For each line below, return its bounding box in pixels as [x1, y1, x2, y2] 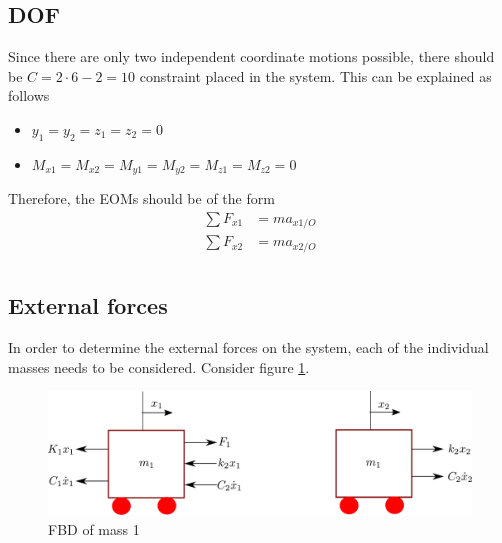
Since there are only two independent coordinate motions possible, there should [8, 46, 495, 67]
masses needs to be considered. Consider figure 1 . [8, 356, 310, 377]
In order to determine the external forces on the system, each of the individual [8, 337, 489, 358]
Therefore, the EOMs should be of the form [8, 188, 275, 209]
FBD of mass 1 [48, 519, 140, 540]
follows [8, 85, 50, 106]
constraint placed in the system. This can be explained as [139, 65, 492, 86]
